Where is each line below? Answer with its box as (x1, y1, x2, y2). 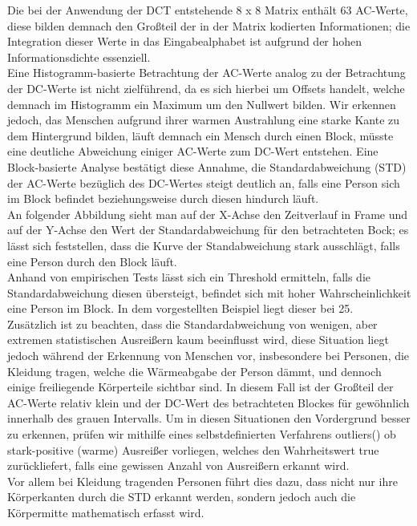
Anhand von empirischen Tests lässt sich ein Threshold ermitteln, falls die (7, 269, 370, 285)
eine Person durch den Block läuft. (7, 253, 177, 269)
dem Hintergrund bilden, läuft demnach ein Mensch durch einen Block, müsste (7, 127, 394, 144)
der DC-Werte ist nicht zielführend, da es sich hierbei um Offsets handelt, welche (7, 79, 405, 96)
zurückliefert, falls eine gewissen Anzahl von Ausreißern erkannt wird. (7, 457, 350, 474)
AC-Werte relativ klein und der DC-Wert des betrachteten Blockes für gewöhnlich (7, 394, 410, 411)
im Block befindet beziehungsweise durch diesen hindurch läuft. (7, 190, 319, 207)
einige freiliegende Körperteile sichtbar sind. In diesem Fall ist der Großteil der (7, 378, 394, 395)
